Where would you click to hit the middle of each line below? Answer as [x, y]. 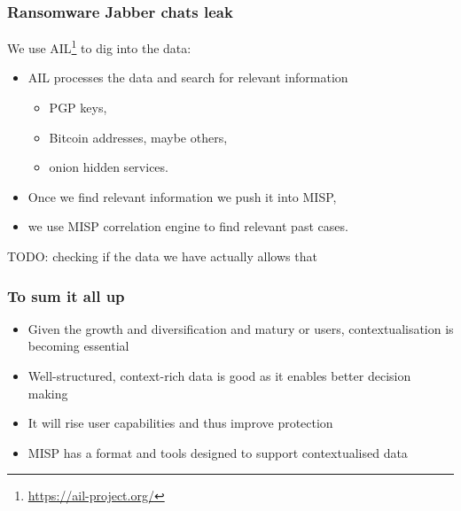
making [48, 393]
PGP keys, [78, 108]
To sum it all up [66, 295]
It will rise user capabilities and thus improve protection [180, 423]
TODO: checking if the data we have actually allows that [162, 256]
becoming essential [78, 346]
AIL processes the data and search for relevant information [188, 77]
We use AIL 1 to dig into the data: [99, 46]
